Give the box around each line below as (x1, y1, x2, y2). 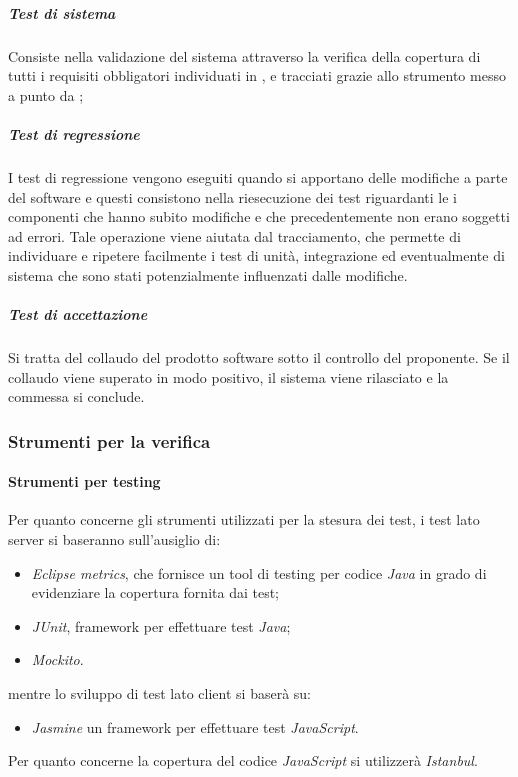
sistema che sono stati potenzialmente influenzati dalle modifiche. (8, 264, 408, 285)
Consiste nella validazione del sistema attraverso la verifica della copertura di (8, 45, 481, 66)
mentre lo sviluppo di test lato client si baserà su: (8, 683, 312, 704)
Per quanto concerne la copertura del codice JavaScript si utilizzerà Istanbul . (8, 750, 478, 771)
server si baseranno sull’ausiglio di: (8, 529, 221, 550)
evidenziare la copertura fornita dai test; (31, 582, 279, 603)
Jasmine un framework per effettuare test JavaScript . (31, 716, 359, 737)
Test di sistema (8, 2, 116, 23)
